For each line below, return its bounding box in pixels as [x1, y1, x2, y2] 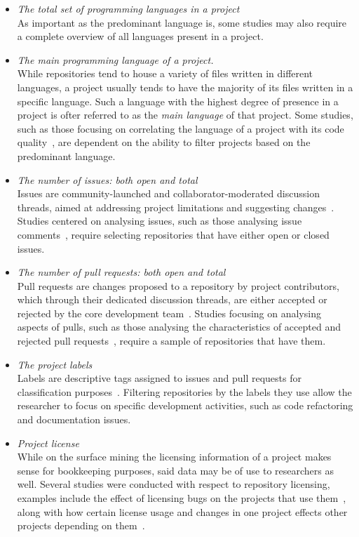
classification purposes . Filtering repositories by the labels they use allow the [17, 384, 352, 399]
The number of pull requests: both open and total [17, 265, 226, 279]
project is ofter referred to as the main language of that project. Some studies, [17, 107, 353, 122]
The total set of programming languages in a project [17, 1, 240, 15]
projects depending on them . [17, 518, 145, 533]
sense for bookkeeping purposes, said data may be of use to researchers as [17, 463, 334, 477]
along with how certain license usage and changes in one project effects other [17, 504, 348, 519]
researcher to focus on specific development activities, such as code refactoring [17, 398, 353, 413]
